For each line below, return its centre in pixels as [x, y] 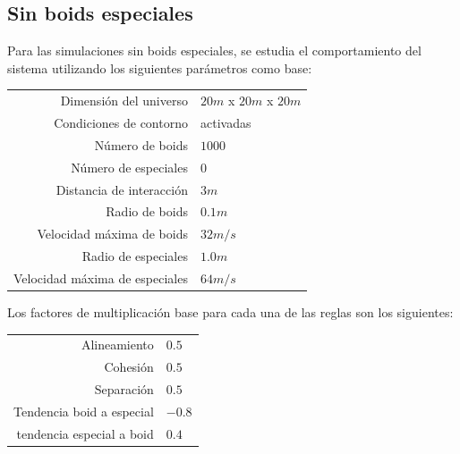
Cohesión [129, 367]
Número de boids [141, 144]
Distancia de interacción [122, 189]
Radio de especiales [135, 256]
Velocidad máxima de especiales [101, 277]
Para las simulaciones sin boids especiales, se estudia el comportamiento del [214, 50]
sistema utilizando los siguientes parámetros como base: [160, 67]
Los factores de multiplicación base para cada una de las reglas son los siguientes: [230, 311]
